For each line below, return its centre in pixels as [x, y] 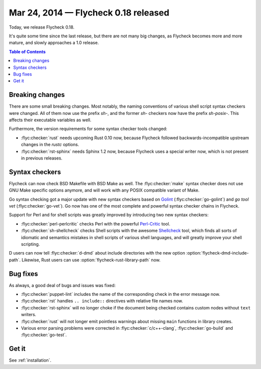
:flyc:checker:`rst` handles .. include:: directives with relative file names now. [102, 301]
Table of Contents [27, 51]
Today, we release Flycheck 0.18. [42, 27]
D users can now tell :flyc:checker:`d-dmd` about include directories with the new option [97, 253]
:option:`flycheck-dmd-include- [217, 253]
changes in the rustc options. [50, 144]
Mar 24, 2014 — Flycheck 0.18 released [89, 13]
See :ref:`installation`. [30, 360]
